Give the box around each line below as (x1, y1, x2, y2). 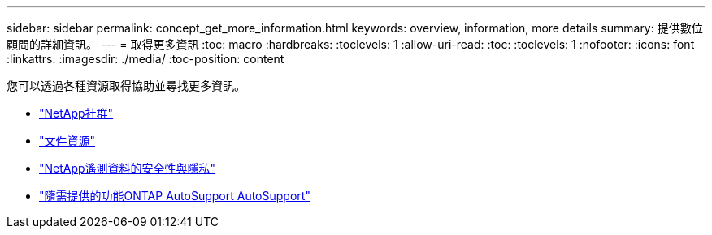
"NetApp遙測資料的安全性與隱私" (39, 161, 216, 175)
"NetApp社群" (39, 106, 114, 120)
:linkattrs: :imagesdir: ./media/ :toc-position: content (7, 52, 284, 66)
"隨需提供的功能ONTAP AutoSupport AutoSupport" (39, 189, 310, 203)
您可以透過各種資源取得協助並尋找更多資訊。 (7, 79, 245, 92)
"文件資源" (39, 134, 96, 147)
